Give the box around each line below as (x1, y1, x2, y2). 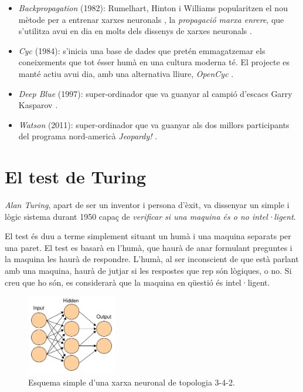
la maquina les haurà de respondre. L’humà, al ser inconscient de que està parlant (5, 253, 299, 265)
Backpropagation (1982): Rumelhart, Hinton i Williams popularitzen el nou (18, 2, 288, 14)
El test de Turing (5, 165, 147, 189)
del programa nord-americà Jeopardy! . (18, 130, 158, 142)
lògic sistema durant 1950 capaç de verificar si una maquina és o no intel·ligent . (5, 210, 296, 222)
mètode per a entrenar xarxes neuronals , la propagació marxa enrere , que (18, 13, 284, 25)
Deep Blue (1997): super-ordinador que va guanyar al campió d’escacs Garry (18, 87, 292, 99)
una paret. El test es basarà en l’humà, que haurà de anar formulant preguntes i (5, 241, 292, 253)
